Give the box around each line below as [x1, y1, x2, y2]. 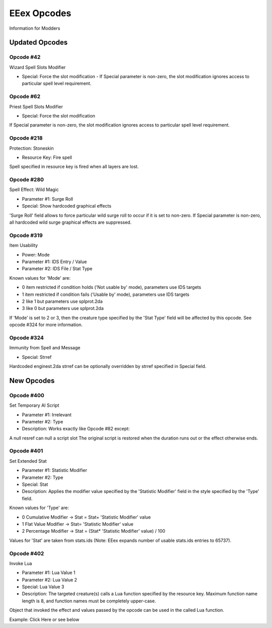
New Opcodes [9, 376, 55, 385]
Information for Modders [9, 25, 60, 31]
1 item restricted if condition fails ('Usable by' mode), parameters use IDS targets [22, 291, 190, 297]
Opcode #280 [9, 176, 44, 183]
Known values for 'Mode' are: [9, 275, 71, 281]
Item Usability [9, 242, 38, 248]
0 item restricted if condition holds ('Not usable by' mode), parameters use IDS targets [22, 284, 201, 290]
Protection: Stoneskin [9, 145, 54, 151]
